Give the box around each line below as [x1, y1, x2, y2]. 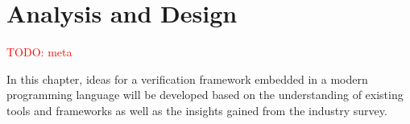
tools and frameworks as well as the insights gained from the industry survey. [6, 101, 387, 118]
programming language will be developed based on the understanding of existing [6, 86, 404, 103]
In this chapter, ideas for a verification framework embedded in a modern [6, 70, 368, 87]
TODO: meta [6, 43, 72, 60]
